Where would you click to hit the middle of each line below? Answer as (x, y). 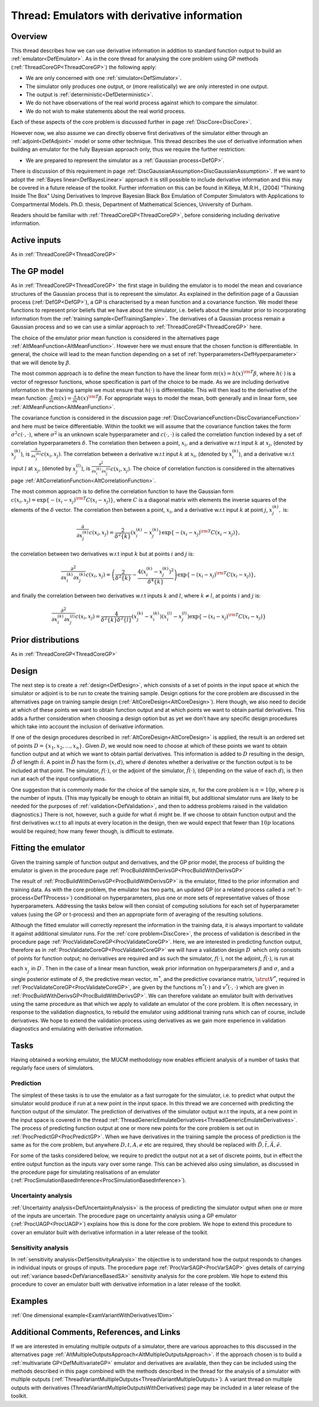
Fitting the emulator (48, 848)
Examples (30, 1301)
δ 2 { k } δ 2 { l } (116, 619)
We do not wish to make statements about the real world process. (106, 111)
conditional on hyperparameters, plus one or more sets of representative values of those (182, 898)
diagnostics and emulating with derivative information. (77, 1029)
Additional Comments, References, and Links (96, 1332)
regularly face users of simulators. (53, 1068)
